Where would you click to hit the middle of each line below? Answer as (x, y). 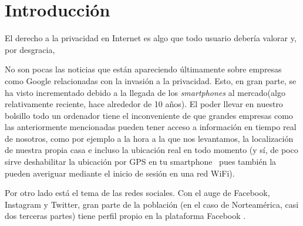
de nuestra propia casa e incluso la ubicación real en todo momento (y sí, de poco (151, 150)
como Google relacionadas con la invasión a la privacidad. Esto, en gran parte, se (151, 80)
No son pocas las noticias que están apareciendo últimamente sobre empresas (143, 69)
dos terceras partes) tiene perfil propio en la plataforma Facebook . (125, 216)
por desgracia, (30, 49)
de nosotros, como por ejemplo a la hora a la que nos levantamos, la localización (149, 138)
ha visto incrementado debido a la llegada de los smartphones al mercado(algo (145, 92)
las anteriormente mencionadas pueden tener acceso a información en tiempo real (151, 127)
